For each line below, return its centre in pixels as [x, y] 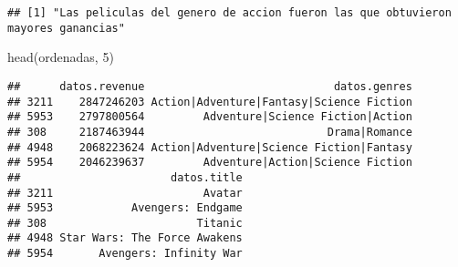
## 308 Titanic [125, 223]
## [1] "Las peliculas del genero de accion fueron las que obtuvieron [229, 13]
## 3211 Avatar [125, 193]
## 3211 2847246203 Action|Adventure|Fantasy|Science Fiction [210, 102]
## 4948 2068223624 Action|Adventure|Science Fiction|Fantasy [210, 147]
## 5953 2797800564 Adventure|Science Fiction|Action [210, 117]
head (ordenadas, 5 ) [61, 57]
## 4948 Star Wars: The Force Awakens [125, 238]
